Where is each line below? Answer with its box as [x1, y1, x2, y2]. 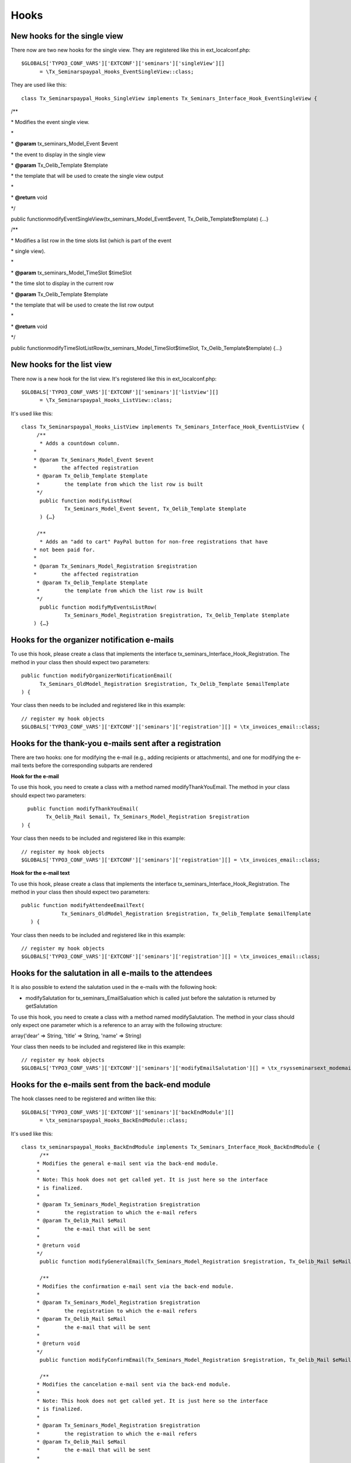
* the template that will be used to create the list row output [11, 301, 154, 308]
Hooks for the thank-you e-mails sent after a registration [11, 738, 222, 748]
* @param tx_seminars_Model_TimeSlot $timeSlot [11, 269, 132, 276]
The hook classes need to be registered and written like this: [11, 1095, 157, 1103]
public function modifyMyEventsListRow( [39, 603, 157, 610]
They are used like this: [11, 81, 67, 88]
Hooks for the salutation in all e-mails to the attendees [11, 969, 213, 978]
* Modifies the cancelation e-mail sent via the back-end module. [36, 1381, 231, 1388]
